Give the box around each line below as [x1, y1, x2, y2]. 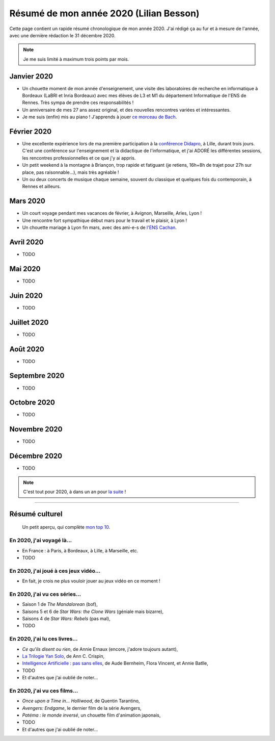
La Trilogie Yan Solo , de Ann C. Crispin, [22, 653, 105, 659]
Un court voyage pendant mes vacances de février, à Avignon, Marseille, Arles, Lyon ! [22, 210, 202, 216]
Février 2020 [9, 127, 52, 136]
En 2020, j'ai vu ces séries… [9, 591, 81, 598]
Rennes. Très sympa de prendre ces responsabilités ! [22, 99, 134, 106]
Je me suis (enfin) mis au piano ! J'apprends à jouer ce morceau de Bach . [22, 114, 177, 120]
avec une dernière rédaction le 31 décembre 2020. [9, 32, 116, 38]
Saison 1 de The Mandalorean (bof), [22, 601, 98, 607]
